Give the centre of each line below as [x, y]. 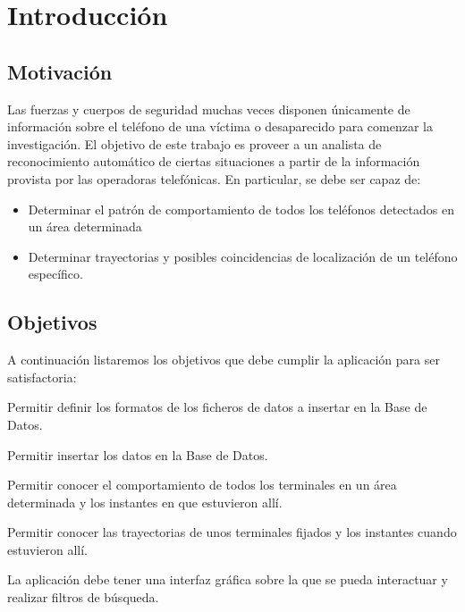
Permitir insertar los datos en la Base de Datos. [138, 454]
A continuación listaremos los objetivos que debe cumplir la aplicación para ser [224, 360]
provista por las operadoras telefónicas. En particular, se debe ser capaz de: [214, 178]
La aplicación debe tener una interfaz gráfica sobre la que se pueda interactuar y [228, 579]
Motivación [60, 71]
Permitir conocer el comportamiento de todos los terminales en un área [202, 485]
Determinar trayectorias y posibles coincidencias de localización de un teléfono [243, 256]
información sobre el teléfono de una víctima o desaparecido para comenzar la [220, 126]
